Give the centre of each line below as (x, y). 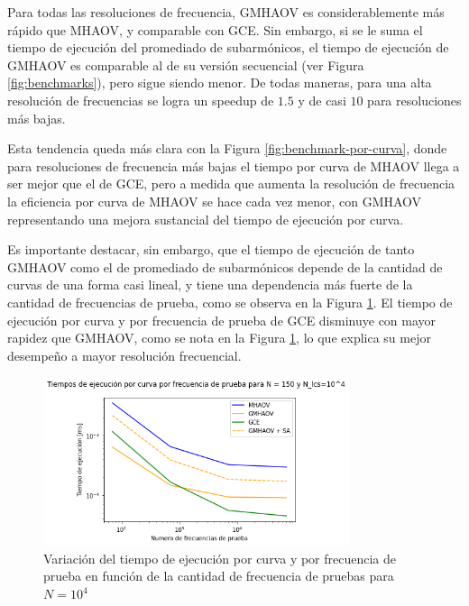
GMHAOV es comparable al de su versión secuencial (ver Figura (186, 64)
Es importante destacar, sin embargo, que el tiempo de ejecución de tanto (211, 249)
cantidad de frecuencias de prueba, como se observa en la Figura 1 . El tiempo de (230, 302)
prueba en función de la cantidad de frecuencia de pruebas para (219, 576)
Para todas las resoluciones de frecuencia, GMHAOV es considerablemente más (226, 12)
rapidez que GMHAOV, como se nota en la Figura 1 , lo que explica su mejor (219, 338)
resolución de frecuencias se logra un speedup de (141, 100)
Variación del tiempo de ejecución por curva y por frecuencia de (220, 558)
